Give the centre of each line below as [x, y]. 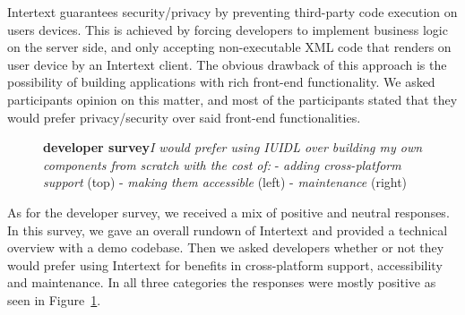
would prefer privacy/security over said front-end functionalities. [184, 117]
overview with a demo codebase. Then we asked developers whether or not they [226, 247]
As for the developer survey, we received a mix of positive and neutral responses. [228, 212]
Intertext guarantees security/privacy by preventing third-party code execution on [232, 12]
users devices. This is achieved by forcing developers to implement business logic [228, 29]
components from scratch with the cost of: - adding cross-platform [222, 164]
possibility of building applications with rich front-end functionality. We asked [221, 82]
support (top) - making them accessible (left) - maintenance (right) [225, 182]
